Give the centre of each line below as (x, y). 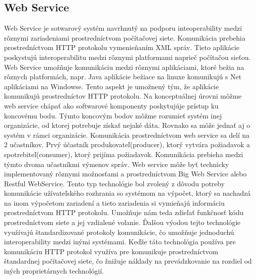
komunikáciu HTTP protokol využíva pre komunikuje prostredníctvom (111, 251)
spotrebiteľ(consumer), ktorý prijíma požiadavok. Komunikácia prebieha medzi (124, 154)
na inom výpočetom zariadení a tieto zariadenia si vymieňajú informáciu (114, 202)
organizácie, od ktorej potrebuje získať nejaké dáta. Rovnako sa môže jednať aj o (127, 125)
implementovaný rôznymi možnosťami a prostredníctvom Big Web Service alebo (125, 174)
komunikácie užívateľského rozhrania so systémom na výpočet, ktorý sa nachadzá (128, 193)
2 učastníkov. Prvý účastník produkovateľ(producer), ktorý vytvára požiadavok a (127, 144)
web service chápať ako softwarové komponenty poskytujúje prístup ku (111, 105)
